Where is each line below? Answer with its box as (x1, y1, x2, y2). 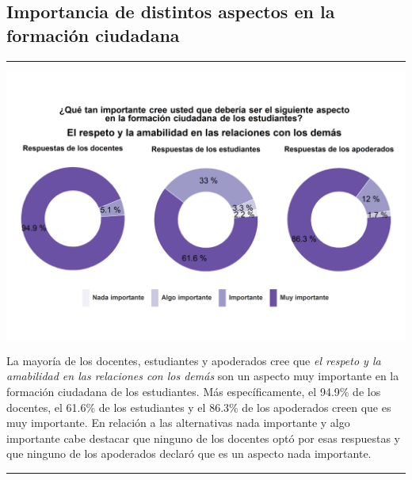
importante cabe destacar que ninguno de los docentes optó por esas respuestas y (6, 429, 400, 446)
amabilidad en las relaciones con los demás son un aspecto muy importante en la (6, 368, 399, 384)
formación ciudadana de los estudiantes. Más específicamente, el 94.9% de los (6, 383, 381, 400)
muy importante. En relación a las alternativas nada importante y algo (6, 414, 350, 431)
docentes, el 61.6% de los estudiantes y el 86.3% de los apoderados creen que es (6, 398, 391, 415)
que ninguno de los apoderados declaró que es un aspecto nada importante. (6, 445, 372, 462)
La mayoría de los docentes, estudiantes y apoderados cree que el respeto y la (6, 352, 381, 368)
